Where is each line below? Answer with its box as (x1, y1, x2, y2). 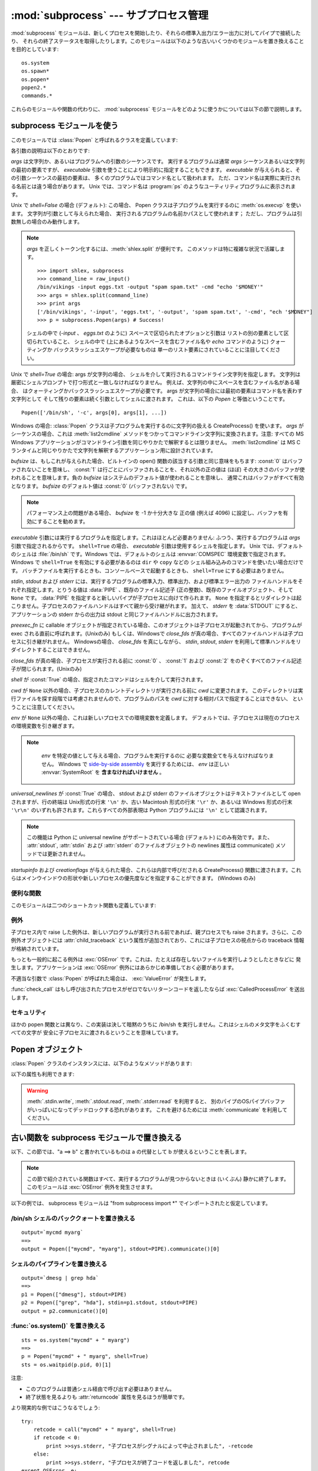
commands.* (21, 92, 53, 99)
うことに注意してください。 (11, 703, 78, 710)
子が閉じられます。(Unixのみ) (11, 665, 82, 673)
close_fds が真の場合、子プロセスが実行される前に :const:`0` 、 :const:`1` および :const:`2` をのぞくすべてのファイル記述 (11, 657, 302, 664)
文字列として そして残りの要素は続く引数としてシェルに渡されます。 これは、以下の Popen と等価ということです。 (11, 395, 288, 402)
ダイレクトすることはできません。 (11, 646, 93, 653)
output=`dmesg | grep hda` (21, 1274, 99, 1282)
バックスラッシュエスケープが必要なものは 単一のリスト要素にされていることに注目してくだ (53, 346, 276, 353)
